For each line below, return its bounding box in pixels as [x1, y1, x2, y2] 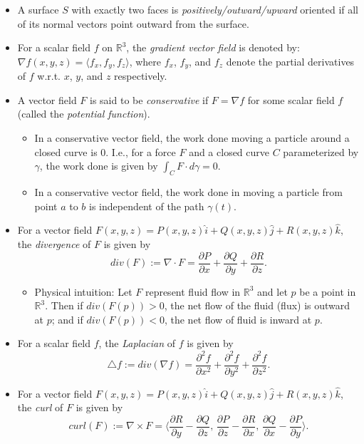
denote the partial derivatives [226, 53, 355, 68]
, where [129, 53, 162, 68]
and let [257, 284, 288, 299]
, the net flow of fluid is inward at [164, 311, 312, 326]
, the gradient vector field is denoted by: [126, 40, 300, 55]
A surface [17, 2, 59, 16]
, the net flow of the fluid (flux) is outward [164, 298, 350, 313]
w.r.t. [37, 68, 61, 83]
